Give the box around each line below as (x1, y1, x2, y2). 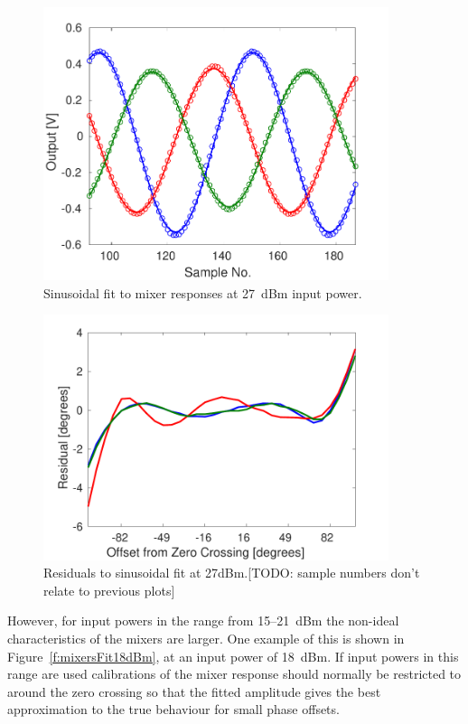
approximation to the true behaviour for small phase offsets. (7, 700, 340, 719)
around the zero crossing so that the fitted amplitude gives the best (7, 682, 381, 700)
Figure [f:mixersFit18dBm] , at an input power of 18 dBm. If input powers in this (7, 646, 459, 665)
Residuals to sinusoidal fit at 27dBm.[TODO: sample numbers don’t (43, 563, 420, 582)
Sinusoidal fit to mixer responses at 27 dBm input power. (43, 283, 362, 302)
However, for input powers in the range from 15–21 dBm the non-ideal (7, 611, 399, 630)
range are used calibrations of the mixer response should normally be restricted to (7, 664, 462, 683)
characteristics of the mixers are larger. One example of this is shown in (7, 629, 405, 648)
